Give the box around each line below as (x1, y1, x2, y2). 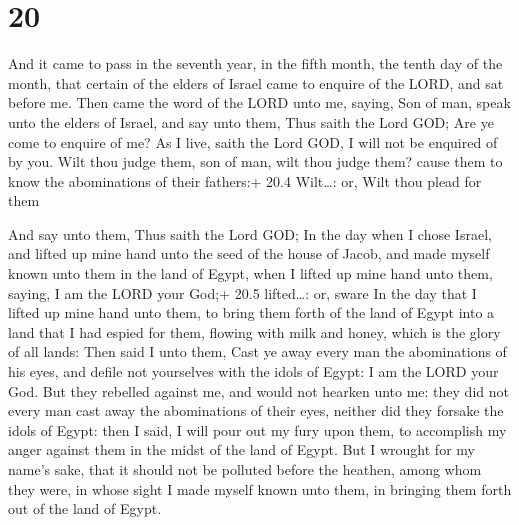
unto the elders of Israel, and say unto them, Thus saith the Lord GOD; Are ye (8, 111, 494, 132)
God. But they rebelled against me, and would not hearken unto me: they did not (8, 380, 509, 401)
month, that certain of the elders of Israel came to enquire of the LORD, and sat (8, 72, 504, 93)
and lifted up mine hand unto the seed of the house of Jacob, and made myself (8, 243, 490, 264)
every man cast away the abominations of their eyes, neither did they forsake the (8, 400, 504, 421)
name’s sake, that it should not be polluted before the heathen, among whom (8, 459, 482, 479)
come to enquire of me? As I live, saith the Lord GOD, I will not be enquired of (8, 131, 498, 152)
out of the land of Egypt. (8, 498, 162, 519)
